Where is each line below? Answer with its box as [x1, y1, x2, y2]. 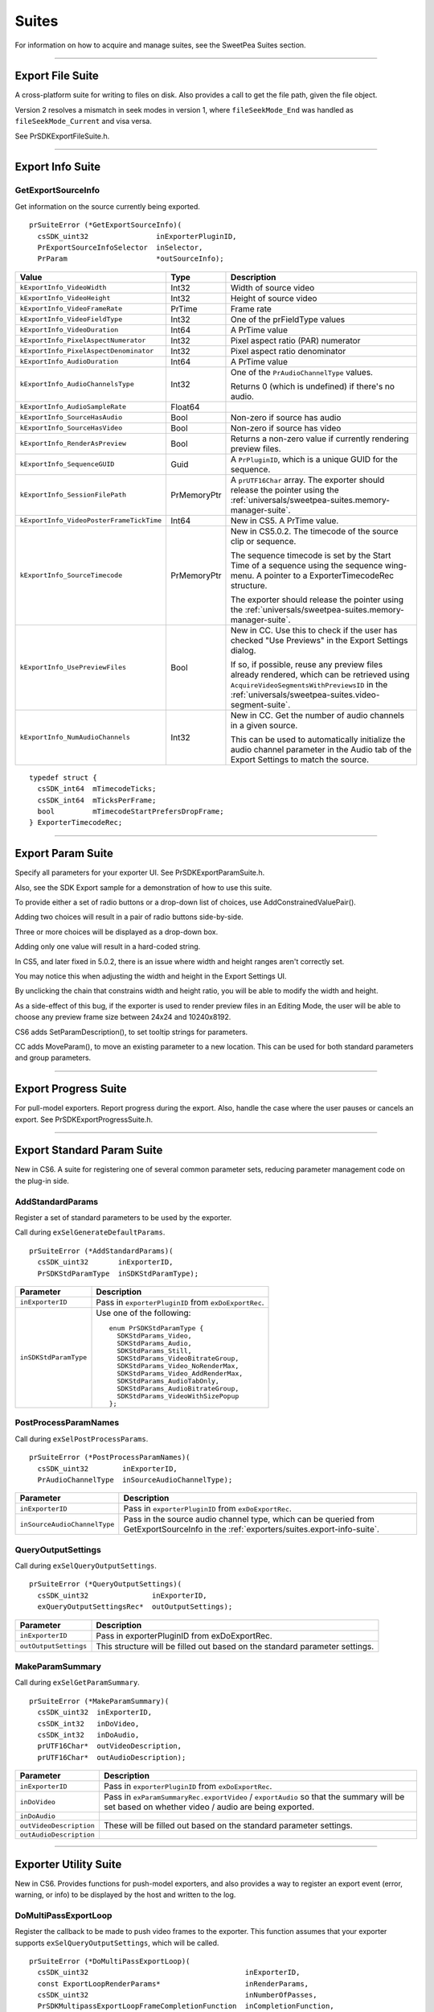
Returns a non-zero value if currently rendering [230, 433, 409, 444]
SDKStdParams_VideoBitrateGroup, [117, 1354, 240, 1363]
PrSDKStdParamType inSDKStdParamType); [37, 1268, 199, 1278]
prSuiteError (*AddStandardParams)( [29, 1246, 174, 1255]
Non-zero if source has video [230, 423, 342, 434]
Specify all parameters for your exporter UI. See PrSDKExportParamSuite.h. [14, 868, 265, 877]
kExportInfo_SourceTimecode [19, 571, 123, 579]
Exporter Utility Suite [14, 1857, 122, 1871]
